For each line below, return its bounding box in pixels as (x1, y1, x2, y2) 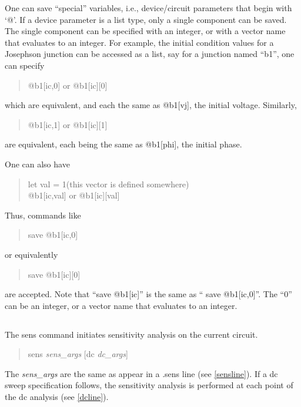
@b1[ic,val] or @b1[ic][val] (28, 189, 120, 201)
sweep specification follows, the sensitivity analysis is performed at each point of (5, 379, 293, 391)
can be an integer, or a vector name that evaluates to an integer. (5, 299, 238, 311)
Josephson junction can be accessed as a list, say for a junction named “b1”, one (5, 48, 295, 60)
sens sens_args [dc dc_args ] (28, 348, 128, 360)
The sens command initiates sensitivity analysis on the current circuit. (5, 328, 258, 340)
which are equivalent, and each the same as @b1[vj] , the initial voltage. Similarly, (5, 99, 297, 111)
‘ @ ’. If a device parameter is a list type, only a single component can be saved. (5, 13, 287, 25)
